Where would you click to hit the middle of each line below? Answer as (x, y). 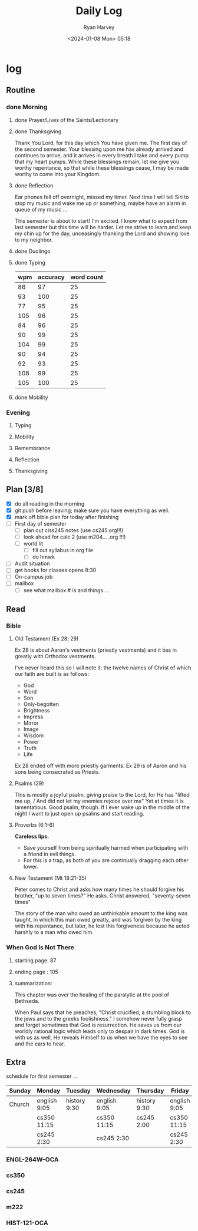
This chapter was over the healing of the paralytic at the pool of (92, 995)
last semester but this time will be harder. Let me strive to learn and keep (103, 227)
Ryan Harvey (99, 27)
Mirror (31, 723)
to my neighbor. (34, 239)
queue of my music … (41, 209)
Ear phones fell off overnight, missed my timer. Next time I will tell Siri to (102, 197)
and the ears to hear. (40, 1044)
